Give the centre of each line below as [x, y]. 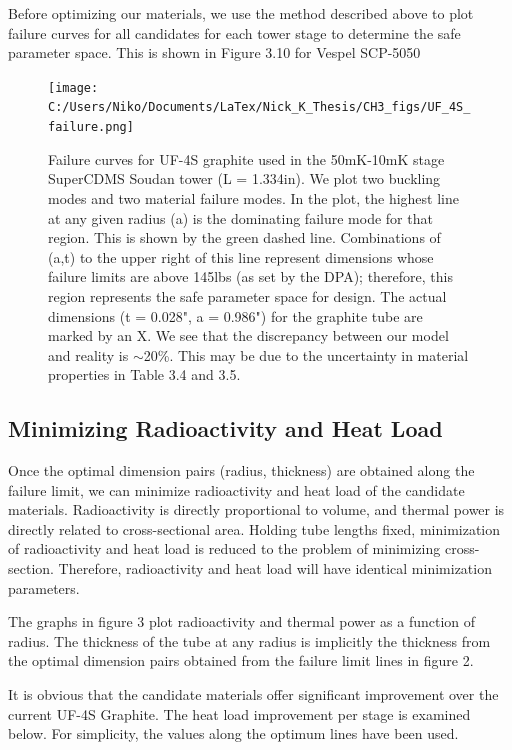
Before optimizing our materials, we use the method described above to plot [241, 13]
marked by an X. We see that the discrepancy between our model [248, 335]
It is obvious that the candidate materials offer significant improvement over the [253, 694]
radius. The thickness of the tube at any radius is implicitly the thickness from [249, 640]
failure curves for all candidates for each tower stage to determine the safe [234, 32]
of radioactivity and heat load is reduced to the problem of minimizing [224, 548]
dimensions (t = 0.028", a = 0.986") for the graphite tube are [235, 315]
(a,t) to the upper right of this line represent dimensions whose [241, 256]
